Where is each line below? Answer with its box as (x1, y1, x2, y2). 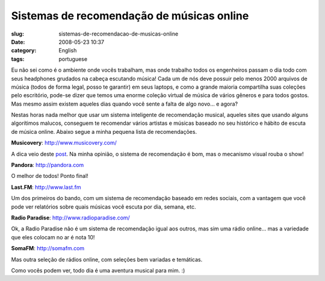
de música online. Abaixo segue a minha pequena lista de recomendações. (11, 128, 197, 135)
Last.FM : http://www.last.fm (11, 183, 81, 191)
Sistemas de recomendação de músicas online (11, 9, 249, 22)
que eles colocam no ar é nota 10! (11, 233, 95, 241)
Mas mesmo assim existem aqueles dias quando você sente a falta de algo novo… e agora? (11, 100, 238, 107)
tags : (11, 55, 25, 63)
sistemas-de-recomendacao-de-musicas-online (58, 30, 179, 37)
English (58, 47, 77, 54)
